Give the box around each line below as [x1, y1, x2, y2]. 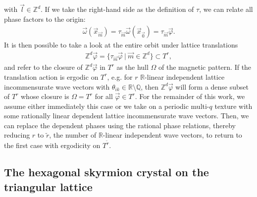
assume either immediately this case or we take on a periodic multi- [4, 100, 209, 111]
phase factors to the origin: [4, 13, 86, 24]
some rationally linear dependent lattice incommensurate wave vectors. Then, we [4, 110, 249, 121]
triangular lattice [4, 179, 93, 194]
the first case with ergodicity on [4, 140, 101, 150]
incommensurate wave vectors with [4, 81, 110, 92]
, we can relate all [199, 4, 253, 14]
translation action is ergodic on [4, 71, 99, 82]
